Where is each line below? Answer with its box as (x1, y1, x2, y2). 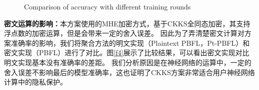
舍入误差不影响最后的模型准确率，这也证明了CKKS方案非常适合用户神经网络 (4, 67, 255, 77)
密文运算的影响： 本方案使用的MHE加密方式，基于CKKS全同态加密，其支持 (4, 18, 250, 28)
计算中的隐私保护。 (4, 77, 67, 87)
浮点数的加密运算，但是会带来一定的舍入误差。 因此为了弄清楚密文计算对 (4, 28, 244, 38)
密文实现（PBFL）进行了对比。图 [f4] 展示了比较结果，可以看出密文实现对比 (4, 47, 249, 58)
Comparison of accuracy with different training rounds (24, 1, 191, 11)
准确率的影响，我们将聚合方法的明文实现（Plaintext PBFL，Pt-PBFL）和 (10, 37, 250, 48)
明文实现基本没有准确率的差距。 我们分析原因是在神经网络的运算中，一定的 (4, 57, 251, 67)
